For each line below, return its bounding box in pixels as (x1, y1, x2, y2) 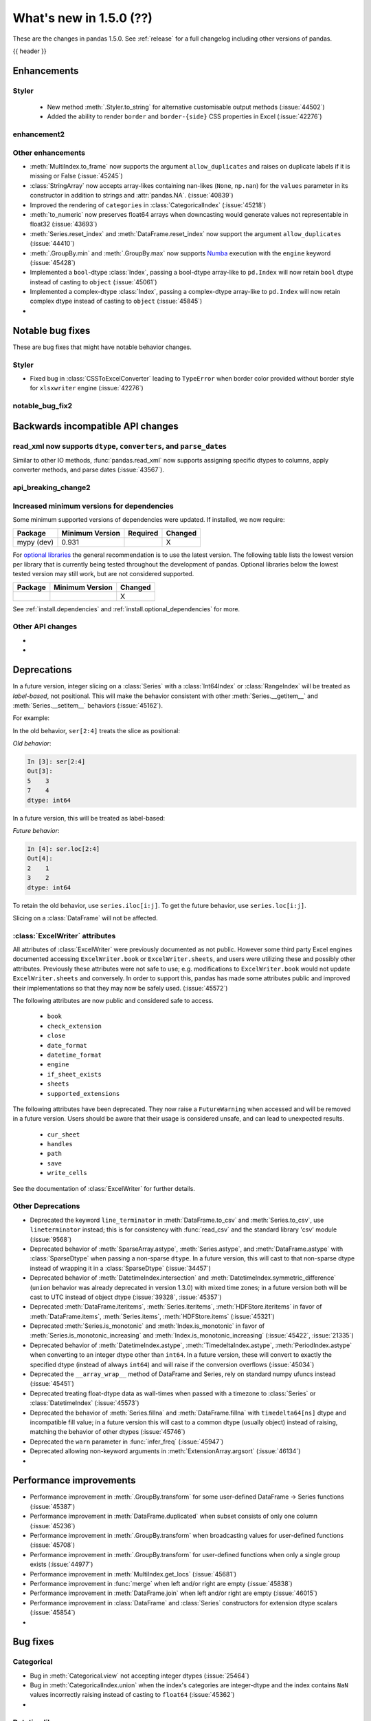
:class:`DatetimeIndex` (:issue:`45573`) (30, 1399, 140, 1407)
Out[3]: (27, 768, 53, 775)
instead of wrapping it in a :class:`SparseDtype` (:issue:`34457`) (30, 1264, 211, 1272)
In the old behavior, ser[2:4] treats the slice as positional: (12, 726, 180, 735)
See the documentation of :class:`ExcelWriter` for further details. (12, 1184, 196, 1192)
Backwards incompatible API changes (12, 420, 179, 432)
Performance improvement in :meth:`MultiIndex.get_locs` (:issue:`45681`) (30, 1570, 237, 1578)
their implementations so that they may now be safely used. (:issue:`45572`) (12, 984, 228, 992)
